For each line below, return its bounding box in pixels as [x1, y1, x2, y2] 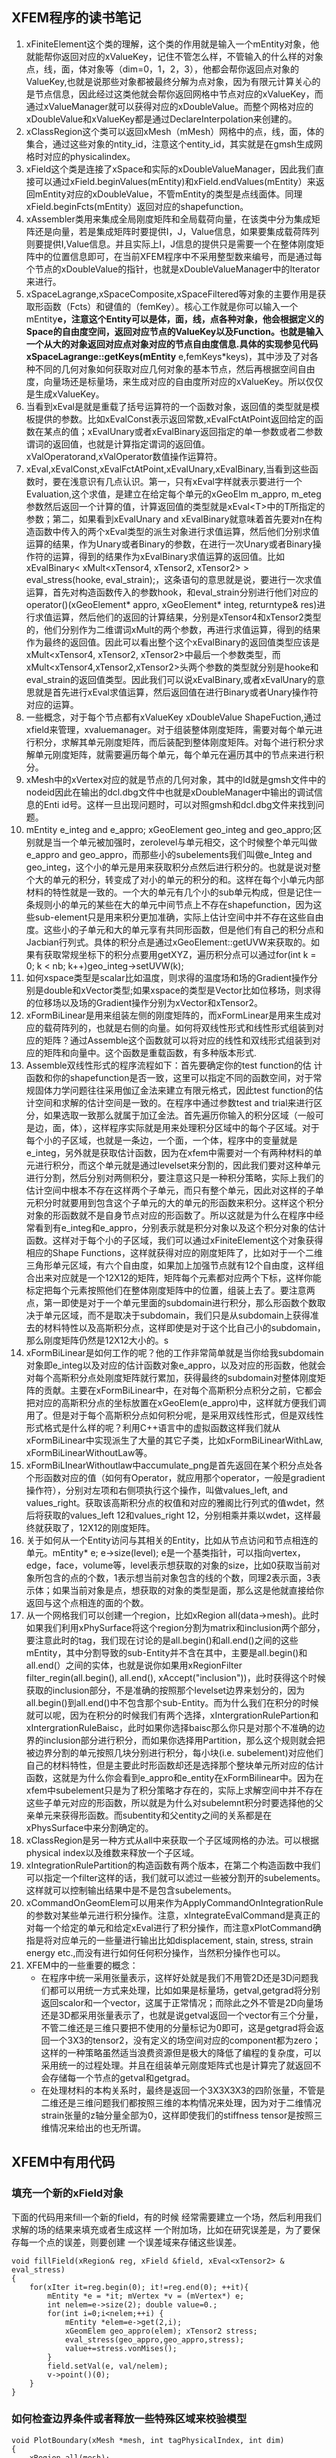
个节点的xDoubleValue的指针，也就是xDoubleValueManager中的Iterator [25, 263, 321, 275]
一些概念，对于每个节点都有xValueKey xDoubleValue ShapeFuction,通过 [25, 711, 322, 723]
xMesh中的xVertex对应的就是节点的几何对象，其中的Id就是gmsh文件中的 [25, 773, 326, 785]
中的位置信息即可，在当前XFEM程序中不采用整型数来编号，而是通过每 [34, 250, 323, 262]
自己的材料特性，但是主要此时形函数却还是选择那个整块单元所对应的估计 [25, 1759, 324, 1771]
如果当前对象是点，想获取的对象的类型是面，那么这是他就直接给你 [52, 1584, 324, 1596]
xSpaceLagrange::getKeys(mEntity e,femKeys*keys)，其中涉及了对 [25, 350, 311, 362]
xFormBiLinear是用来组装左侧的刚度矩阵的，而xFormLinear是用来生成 [25, 1009, 313, 1021]
